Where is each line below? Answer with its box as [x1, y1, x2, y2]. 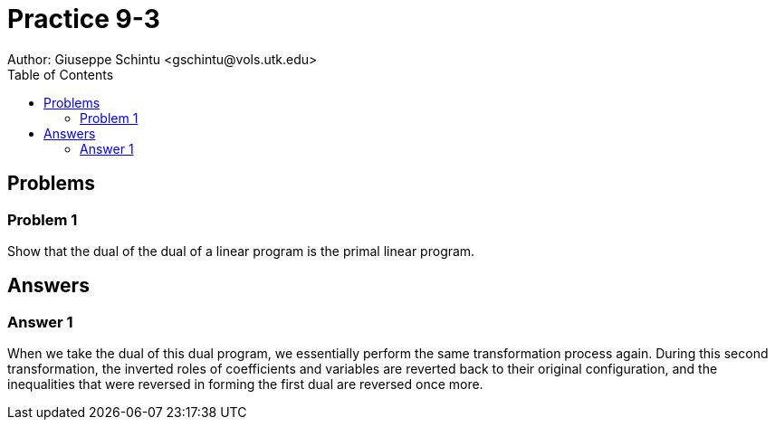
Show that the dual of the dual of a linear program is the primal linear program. [7, 242, 475, 259]
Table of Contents [7, 66, 114, 82]
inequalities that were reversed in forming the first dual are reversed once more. [7, 376, 483, 393]
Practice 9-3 [7, 4, 160, 34]
